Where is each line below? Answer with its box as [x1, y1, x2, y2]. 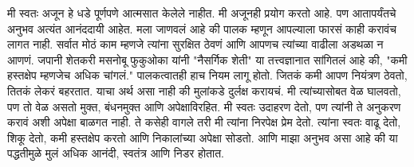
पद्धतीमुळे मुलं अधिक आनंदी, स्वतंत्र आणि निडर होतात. [7, 145, 224, 161]
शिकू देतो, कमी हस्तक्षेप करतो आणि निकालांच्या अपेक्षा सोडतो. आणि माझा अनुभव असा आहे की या [7, 129, 398, 146]
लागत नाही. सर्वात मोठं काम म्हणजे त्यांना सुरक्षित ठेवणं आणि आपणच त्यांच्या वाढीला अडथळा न [7, 36, 384, 52]
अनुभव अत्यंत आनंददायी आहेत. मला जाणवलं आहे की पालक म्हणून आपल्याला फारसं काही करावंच [7, 20, 396, 37]
